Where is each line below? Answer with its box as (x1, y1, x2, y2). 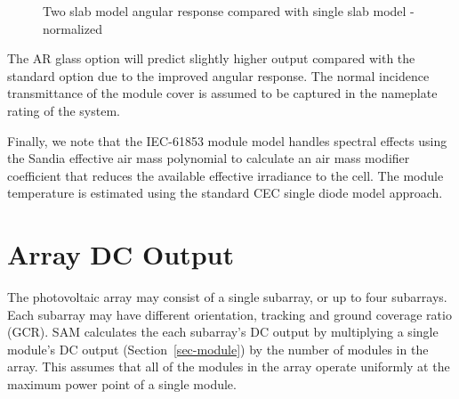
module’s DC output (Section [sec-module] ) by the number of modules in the (7, 339, 429, 358)
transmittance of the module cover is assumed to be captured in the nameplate (7, 84, 438, 102)
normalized (43, 19, 102, 37)
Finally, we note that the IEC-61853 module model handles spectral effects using (7, 131, 447, 150)
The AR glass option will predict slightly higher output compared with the (7, 49, 415, 68)
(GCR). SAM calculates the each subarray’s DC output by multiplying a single (7, 322, 439, 341)
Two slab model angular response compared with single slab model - (43, 2, 415, 20)
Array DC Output (7, 236, 234, 273)
